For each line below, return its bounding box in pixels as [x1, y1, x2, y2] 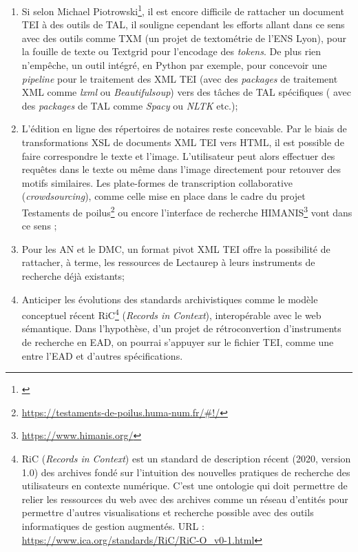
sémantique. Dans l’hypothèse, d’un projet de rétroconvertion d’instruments [21, 321, 341, 336]
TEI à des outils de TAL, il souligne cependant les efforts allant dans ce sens [21, 17, 345, 32]
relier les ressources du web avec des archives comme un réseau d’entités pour [21, 491, 348, 506]
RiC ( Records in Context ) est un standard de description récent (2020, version [21, 451, 351, 465]
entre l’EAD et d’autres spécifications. [21, 348, 183, 362]
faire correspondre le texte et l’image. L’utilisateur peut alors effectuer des [21, 148, 335, 163]
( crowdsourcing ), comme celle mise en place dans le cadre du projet [21, 189, 306, 203]
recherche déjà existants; [21, 269, 125, 283]
